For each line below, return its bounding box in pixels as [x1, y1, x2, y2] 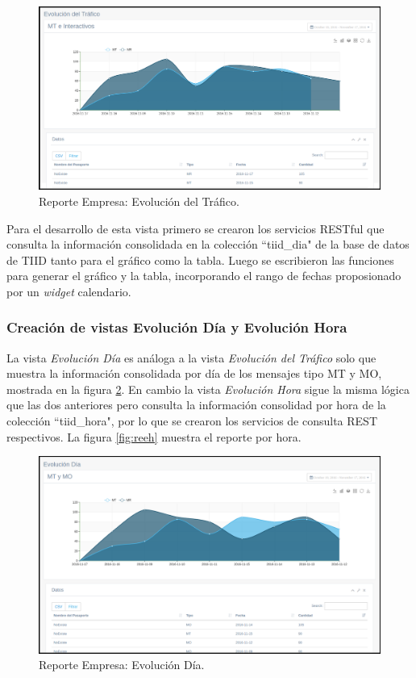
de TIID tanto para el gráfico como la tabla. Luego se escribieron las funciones [6, 251, 394, 268]
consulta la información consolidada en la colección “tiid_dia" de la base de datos [6, 236, 410, 253]
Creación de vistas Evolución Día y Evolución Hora [6, 317, 347, 337]
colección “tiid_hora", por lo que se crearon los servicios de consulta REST [6, 412, 378, 429]
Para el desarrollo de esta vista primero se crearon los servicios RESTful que [6, 220, 385, 236]
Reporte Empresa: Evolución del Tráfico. [39, 192, 239, 209]
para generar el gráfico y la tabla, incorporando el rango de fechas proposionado [6, 267, 401, 284]
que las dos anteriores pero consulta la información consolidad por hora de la [6, 396, 386, 413]
